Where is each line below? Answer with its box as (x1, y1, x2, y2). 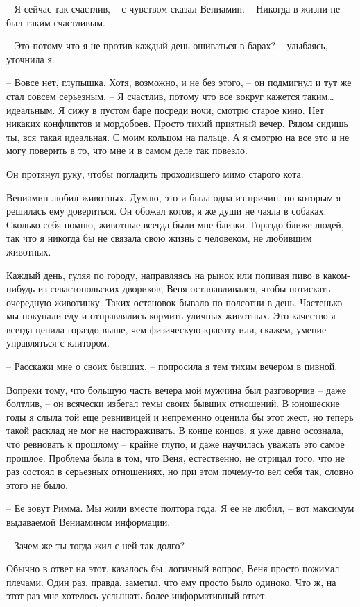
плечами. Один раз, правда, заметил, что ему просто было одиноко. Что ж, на (6, 574, 336, 589)
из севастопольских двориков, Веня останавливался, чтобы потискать (37, 281, 331, 296)
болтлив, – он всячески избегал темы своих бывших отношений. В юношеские (6, 396, 340, 410)
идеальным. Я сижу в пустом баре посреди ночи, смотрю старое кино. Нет (6, 102, 324, 117)
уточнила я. (6, 51, 55, 66)
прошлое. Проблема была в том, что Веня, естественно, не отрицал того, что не (6, 450, 345, 465)
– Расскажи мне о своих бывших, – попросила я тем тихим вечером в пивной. (6, 359, 338, 374)
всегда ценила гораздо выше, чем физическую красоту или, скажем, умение (6, 322, 327, 336)
